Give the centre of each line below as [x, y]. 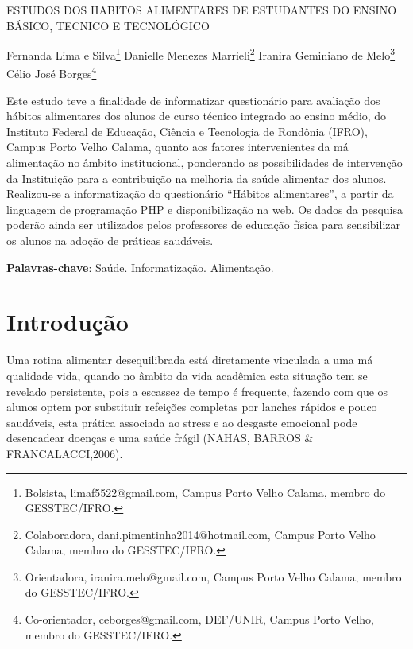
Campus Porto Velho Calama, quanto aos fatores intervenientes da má [178, 147]
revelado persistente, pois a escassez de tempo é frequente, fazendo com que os [197, 391]
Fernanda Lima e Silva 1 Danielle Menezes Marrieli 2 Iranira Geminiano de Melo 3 [201, 54]
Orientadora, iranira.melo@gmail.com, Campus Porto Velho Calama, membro [213, 576]
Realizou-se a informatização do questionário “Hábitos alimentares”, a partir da [200, 194]
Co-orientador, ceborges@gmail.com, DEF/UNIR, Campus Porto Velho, [199, 619]
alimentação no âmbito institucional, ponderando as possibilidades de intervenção [205, 163]
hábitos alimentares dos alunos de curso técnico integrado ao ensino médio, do [197, 116]
